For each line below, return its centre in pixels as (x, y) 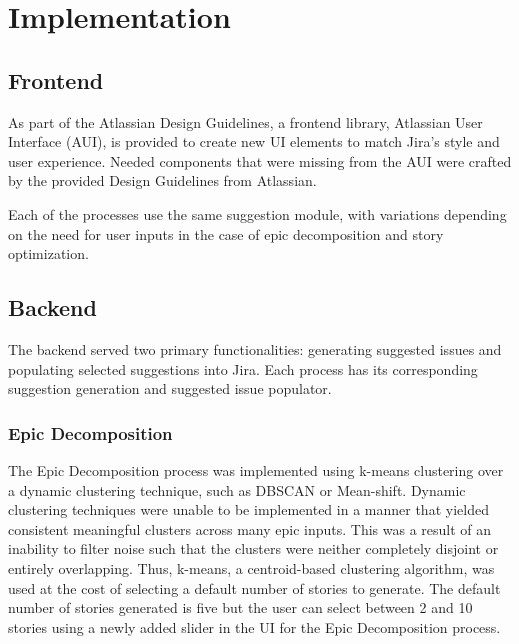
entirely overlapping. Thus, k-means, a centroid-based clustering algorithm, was (251, 567)
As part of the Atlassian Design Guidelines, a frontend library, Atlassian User (245, 121)
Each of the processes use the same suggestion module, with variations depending (257, 213)
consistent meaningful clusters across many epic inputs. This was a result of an (250, 528)
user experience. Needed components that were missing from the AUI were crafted (260, 160)
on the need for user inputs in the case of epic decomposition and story (226, 233)
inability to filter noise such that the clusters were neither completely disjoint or (253, 548)
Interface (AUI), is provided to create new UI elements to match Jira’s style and (254, 141)
